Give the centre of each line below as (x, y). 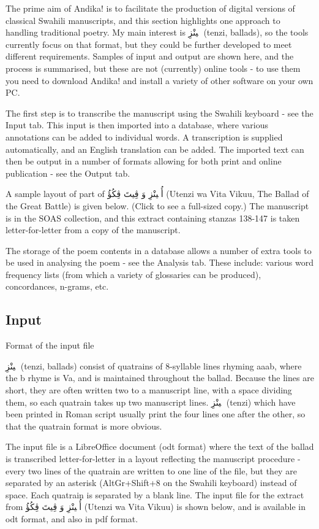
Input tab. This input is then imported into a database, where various (137, 125)
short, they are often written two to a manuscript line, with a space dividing (149, 390)
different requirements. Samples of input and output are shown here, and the (150, 56)
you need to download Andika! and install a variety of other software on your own (159, 80)
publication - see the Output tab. (68, 173)
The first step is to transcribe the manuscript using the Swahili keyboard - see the (159, 113)
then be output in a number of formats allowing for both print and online (144, 161)
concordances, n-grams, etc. (57, 286)
